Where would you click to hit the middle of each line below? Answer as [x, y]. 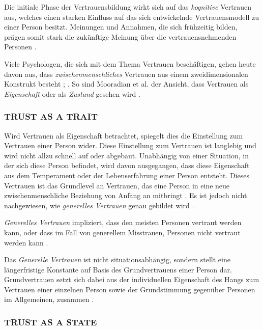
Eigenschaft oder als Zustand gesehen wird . [72, 93]
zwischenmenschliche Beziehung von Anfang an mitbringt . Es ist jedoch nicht [126, 195]
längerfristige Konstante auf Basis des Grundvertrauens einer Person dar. [118, 269]
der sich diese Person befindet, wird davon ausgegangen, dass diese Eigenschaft [127, 165]
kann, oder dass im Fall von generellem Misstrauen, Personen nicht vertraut [122, 232]
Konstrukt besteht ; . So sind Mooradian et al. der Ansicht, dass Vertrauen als [126, 84]
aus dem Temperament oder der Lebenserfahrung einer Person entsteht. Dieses [127, 175]
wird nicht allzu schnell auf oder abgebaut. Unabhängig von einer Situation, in [126, 155]
